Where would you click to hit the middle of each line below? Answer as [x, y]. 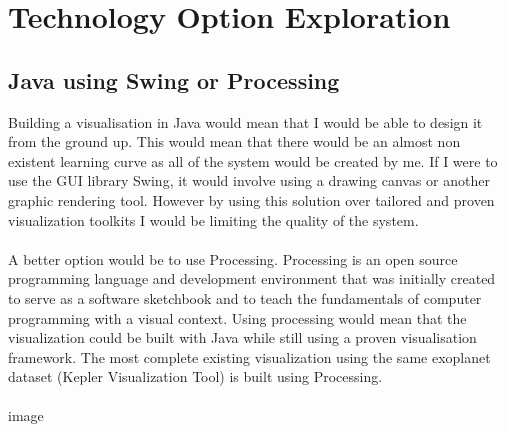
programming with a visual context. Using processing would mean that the [237, 317]
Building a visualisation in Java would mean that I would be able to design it [245, 121]
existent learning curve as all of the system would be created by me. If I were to [253, 160]
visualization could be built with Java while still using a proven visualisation [242, 337]
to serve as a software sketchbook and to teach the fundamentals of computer [245, 297]
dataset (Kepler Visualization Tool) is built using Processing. [195, 376]
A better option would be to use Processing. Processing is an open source [233, 258]
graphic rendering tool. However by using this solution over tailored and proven [251, 199]
